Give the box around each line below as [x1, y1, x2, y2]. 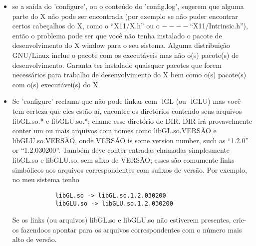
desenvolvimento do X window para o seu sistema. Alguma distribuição [12, 40, 230, 50]
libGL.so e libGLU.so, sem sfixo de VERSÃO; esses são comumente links [12, 154, 235, 165]
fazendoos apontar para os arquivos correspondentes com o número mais [20, 224, 242, 235]
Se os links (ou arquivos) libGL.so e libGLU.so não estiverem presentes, [12, 215, 231, 225]
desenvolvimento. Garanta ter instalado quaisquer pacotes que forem [12, 59, 222, 70]
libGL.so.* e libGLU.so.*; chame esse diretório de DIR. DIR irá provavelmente [12, 115, 252, 126]
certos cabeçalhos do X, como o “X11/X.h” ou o [12, 20, 160, 31]
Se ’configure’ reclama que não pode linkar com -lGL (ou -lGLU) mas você [12, 96, 241, 106]
